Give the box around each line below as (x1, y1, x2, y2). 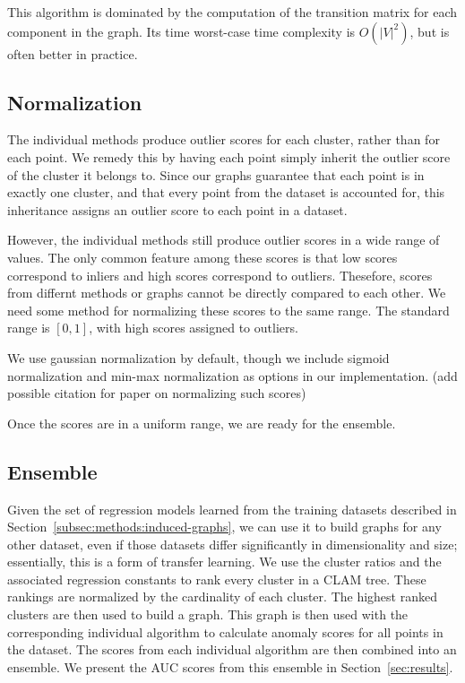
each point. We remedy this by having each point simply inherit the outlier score (7, 147, 451, 166)
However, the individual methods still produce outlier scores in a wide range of (7, 230, 440, 249)
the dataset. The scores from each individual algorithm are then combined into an (7, 640, 457, 659)
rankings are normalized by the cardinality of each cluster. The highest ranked (7, 587, 437, 606)
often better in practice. (7, 44, 138, 63)
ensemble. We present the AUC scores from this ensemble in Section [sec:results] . (7, 657, 453, 676)
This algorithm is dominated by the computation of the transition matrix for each (7, 3, 458, 21)
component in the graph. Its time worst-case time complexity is (7, 22, 356, 40)
